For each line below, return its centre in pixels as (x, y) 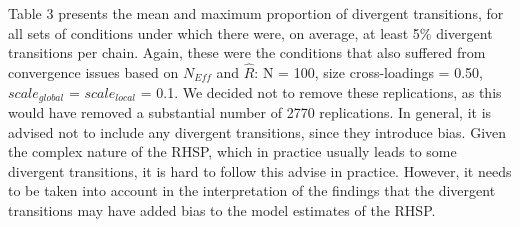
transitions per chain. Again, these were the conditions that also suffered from (247, 52)
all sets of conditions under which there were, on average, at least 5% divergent (250, 32)
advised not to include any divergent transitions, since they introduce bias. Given (257, 131)
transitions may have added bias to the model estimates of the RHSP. (222, 210)
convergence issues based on (93, 72)
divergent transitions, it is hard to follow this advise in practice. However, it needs (260, 170)
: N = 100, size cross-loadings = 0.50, (368, 72)
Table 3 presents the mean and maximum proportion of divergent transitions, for (256, 13)
